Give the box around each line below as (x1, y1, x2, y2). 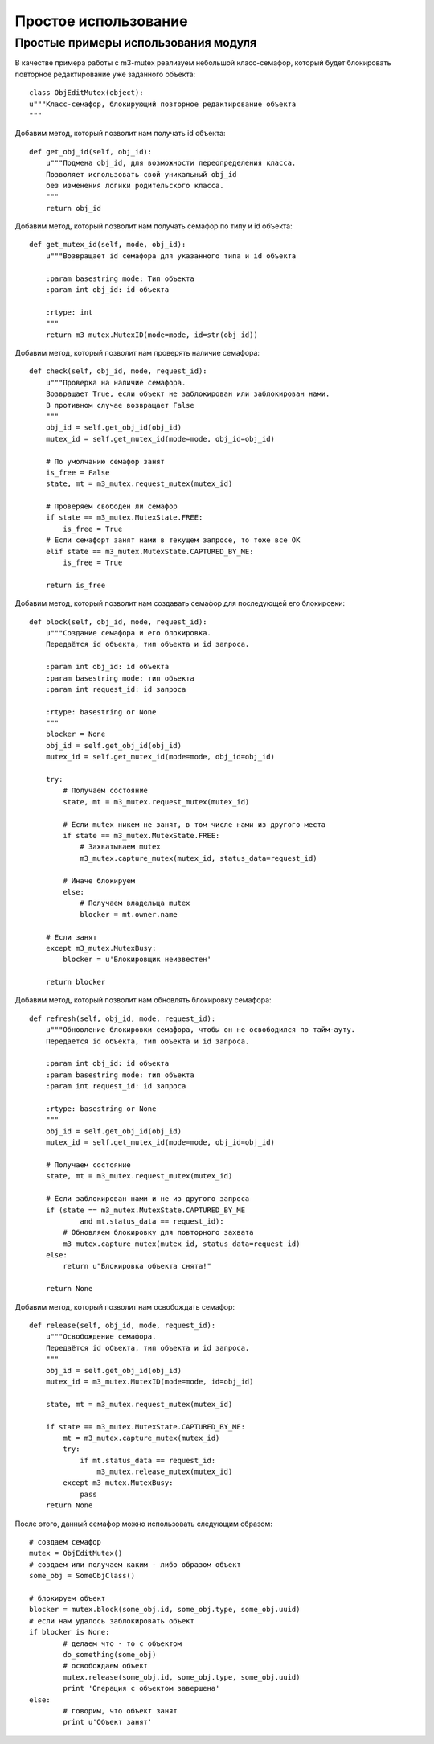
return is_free (45, 580, 106, 590)
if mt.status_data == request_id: (80, 1456, 216, 1465)
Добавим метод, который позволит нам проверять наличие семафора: (14, 348, 260, 357)
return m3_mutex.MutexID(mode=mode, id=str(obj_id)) (45, 330, 259, 339)
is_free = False (45, 467, 110, 477)
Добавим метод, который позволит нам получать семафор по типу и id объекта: (14, 221, 293, 231)
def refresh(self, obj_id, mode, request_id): (29, 1014, 216, 1023)
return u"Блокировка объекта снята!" (63, 1261, 212, 1271)
